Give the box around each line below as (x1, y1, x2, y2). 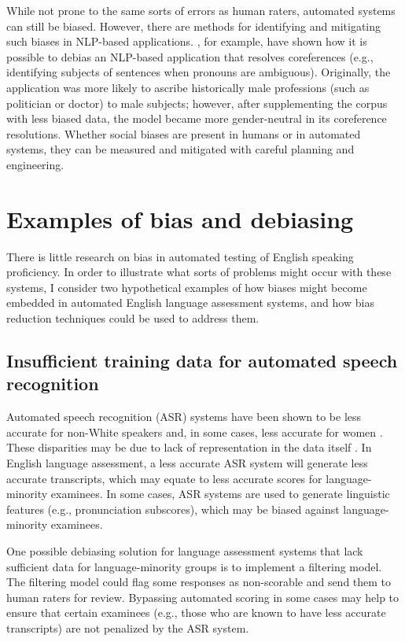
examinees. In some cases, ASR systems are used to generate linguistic (50, 485, 390, 502)
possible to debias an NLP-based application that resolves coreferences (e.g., (6, 48, 374, 65)
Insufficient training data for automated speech (6, 349, 398, 373)
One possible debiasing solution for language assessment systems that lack (6, 542, 363, 559)
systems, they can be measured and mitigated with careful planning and (6, 141, 355, 157)
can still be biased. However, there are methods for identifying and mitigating (6, 17, 381, 34)
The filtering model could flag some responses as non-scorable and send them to (6, 574, 392, 590)
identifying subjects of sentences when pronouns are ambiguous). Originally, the (6, 64, 391, 80)
